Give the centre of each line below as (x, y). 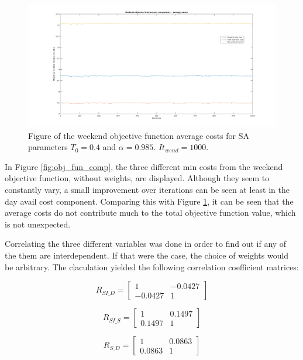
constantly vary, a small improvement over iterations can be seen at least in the (147, 190)
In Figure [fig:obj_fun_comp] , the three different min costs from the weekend (144, 166)
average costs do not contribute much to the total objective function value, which (150, 213)
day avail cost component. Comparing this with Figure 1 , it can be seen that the (149, 201)
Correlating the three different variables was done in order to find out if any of (146, 244)
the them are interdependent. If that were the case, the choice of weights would (147, 255)
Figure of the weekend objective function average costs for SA (139, 135)
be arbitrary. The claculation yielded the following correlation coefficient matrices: (152, 266)
